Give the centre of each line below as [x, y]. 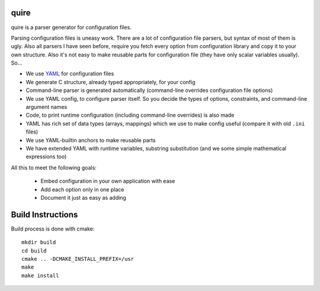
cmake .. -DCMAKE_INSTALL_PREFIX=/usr [78, 259]
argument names [47, 107]
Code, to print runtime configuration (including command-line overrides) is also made [130, 115]
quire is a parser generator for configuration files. [71, 27]
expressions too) [46, 156]
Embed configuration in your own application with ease [108, 181]
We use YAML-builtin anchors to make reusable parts [91, 140]
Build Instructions [44, 214]
